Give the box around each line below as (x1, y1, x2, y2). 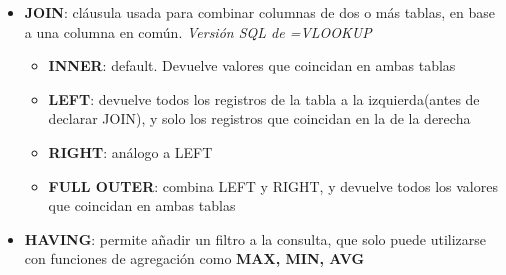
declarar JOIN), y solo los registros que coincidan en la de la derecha (48, 108, 471, 129)
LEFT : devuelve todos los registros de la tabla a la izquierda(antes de (48, 88, 480, 109)
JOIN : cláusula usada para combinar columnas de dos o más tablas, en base (24, 2, 496, 22)
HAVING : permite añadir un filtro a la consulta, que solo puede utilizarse (24, 228, 487, 249)
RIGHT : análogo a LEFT (48, 141, 213, 162)
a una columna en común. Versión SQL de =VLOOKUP (24, 21, 372, 42)
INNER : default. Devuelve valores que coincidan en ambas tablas (48, 55, 456, 76)
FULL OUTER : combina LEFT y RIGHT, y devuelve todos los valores (48, 175, 498, 196)
